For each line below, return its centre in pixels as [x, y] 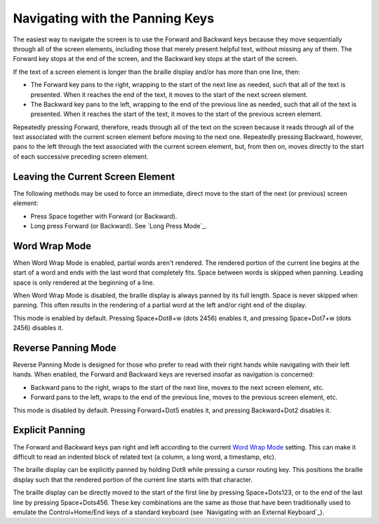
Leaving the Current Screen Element [94, 177]
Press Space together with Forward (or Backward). [104, 216]
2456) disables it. [38, 328]
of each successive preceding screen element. [81, 156]
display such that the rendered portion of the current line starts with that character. [133, 479]
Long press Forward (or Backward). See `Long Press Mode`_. [119, 225]
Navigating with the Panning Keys [113, 18]
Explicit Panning [49, 430]
